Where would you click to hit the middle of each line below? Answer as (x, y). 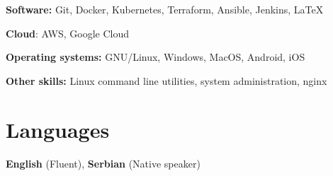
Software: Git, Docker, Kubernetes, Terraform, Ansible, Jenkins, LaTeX (165, 9)
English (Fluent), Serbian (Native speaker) (103, 163)
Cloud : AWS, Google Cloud (67, 33)
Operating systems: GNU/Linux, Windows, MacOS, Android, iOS (156, 57)
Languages (58, 129)
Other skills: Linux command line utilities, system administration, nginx (166, 80)
